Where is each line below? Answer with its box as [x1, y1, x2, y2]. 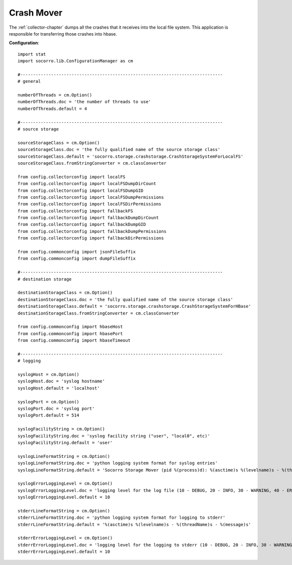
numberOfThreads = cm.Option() [18, 93, 92, 98]
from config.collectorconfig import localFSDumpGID [18, 188, 144, 193]
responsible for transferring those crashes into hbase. [9, 31, 117, 37]
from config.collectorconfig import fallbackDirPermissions [18, 235, 164, 241]
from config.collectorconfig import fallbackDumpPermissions [18, 228, 166, 234]
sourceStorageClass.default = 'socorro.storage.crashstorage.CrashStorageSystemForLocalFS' [18, 153, 243, 159]
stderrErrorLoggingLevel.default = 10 [18, 549, 110, 555]
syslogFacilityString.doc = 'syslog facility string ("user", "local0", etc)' [18, 433, 210, 438]
